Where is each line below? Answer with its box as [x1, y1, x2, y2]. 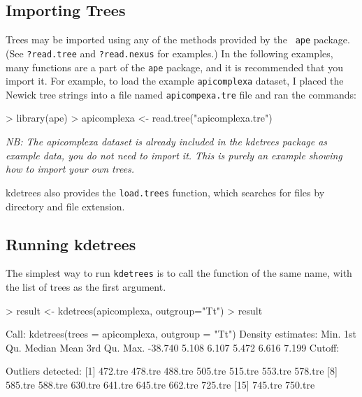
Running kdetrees [6, 233, 136, 254]
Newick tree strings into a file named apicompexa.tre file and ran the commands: [6, 87, 356, 101]
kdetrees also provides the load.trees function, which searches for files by [6, 185, 325, 199]
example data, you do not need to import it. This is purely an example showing [6, 147, 342, 162]
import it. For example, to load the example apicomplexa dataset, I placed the [6, 73, 344, 88]
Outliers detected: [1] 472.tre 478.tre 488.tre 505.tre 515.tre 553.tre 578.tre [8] [6, 363, 338, 378]
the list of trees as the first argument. [6, 279, 166, 294]
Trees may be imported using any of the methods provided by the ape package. [6, 32, 350, 47]
